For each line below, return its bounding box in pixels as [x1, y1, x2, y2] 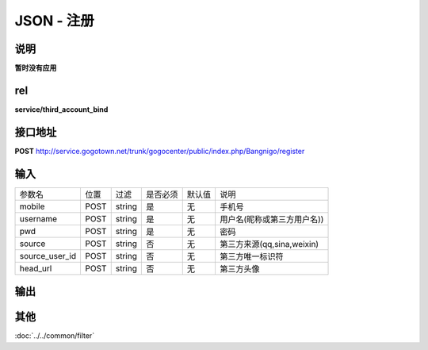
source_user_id [19, 250, 77, 261]
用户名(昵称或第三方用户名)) [219, 213, 324, 225]
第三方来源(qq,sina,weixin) [219, 238, 319, 249]
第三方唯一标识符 [219, 251, 284, 262]
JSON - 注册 [14, 12, 94, 29]
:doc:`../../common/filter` [14, 331, 95, 340]
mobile [19, 201, 45, 212]
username [19, 213, 58, 224]
